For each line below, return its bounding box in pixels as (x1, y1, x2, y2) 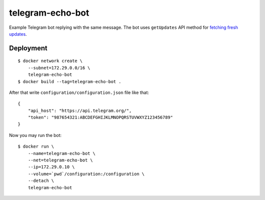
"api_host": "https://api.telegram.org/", (27, 108, 132, 113)
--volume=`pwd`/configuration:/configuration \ (27, 171, 145, 177)
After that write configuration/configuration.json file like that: (9, 89, 149, 95)
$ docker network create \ (18, 58, 83, 64)
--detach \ (27, 178, 54, 183)
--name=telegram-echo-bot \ (27, 151, 96, 156)
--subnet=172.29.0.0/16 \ (27, 65, 91, 70)
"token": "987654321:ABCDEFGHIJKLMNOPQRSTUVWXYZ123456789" (27, 115, 173, 120)
